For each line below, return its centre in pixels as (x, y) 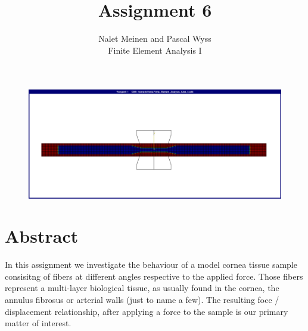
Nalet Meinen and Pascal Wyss (155, 38)
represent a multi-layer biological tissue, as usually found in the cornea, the (142, 288)
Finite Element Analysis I (155, 50)
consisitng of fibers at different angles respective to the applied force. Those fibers (154, 276)
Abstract (42, 236)
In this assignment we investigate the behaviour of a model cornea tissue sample (151, 265)
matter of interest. (38, 323)
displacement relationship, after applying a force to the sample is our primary (147, 311)
